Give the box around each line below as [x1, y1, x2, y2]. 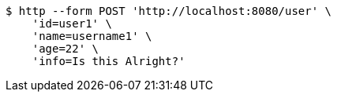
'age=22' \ [32, 42, 99, 55]
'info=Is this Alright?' [32, 55, 185, 67]
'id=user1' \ [32, 17, 112, 30]
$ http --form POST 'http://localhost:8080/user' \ [6, 5, 332, 17]
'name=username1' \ [32, 30, 152, 42]
